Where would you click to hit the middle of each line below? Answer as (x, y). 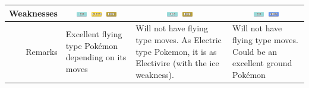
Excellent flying (94, 34)
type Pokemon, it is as (176, 51)
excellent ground (262, 63)
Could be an (255, 51)
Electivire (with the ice (177, 63)
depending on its (96, 57)
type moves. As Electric (179, 39)
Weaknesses (33, 13)
